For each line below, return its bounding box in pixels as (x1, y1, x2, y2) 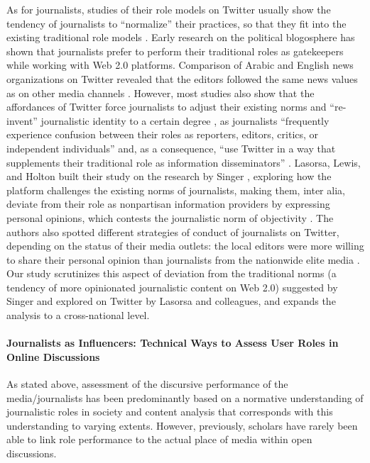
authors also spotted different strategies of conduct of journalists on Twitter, (6, 224, 339, 239)
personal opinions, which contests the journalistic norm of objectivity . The (6, 210, 334, 225)
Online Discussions (6, 349, 100, 364)
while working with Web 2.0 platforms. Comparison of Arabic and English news (6, 57, 354, 72)
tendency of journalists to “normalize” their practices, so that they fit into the (6, 16, 347, 30)
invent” (6, 113, 38, 128)
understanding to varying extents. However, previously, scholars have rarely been (6, 418, 358, 433)
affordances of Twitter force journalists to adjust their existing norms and (6, 99, 327, 114)
